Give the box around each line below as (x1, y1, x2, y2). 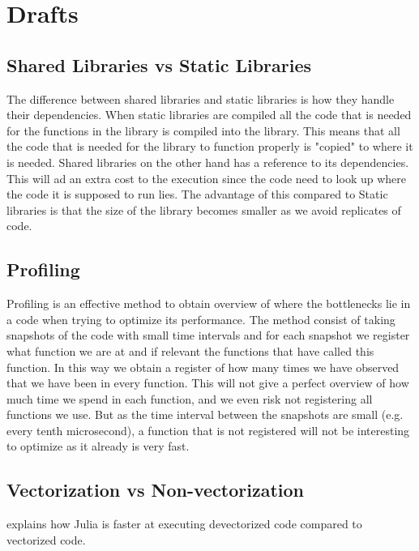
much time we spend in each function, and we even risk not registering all (6, 390, 373, 407)
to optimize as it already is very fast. (6, 438, 190, 455)
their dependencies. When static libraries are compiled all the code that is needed (6, 106, 412, 123)
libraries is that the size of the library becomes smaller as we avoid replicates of (6, 201, 401, 218)
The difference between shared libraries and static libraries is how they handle (6, 90, 395, 107)
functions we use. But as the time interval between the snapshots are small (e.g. (6, 406, 404, 423)
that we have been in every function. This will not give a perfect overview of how (6, 374, 409, 391)
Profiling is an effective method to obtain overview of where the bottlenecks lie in (6, 295, 411, 312)
